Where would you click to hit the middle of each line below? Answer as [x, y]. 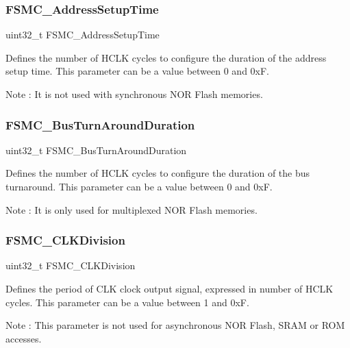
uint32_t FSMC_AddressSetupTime [83, 35]
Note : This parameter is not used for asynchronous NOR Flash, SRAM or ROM [175, 325]
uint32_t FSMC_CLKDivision [71, 265]
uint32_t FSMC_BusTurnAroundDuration [96, 150]
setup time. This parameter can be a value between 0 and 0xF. [137, 71]
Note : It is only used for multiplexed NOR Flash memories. [132, 209]
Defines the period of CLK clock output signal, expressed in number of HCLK [170, 288]
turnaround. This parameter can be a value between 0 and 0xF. [139, 186]
